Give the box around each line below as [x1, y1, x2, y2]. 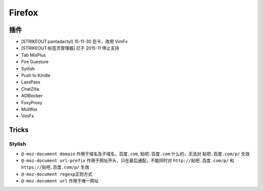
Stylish [9, 141, 26, 147]
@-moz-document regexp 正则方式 [21, 171, 93, 177]
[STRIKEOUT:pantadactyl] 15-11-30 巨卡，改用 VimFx [21, 39, 128, 45]
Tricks [9, 126, 29, 134]
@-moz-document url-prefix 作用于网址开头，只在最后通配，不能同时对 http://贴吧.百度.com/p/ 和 [21, 158, 234, 163]
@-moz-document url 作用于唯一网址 [21, 178, 99, 184]
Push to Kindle [21, 73, 51, 79]
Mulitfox [21, 106, 38, 112]
